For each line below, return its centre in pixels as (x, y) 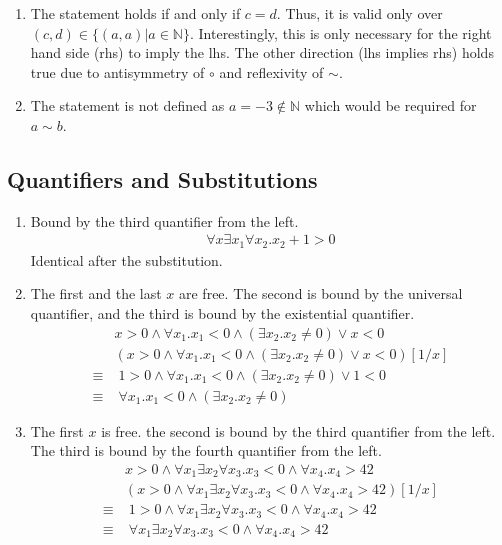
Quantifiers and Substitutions (162, 178)
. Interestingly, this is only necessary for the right (340, 32)
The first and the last (96, 293)
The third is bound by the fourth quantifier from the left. (206, 450)
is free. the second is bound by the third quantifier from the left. (298, 430)
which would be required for (390, 105)
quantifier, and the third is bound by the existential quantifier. (222, 313)
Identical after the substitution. (126, 259)
